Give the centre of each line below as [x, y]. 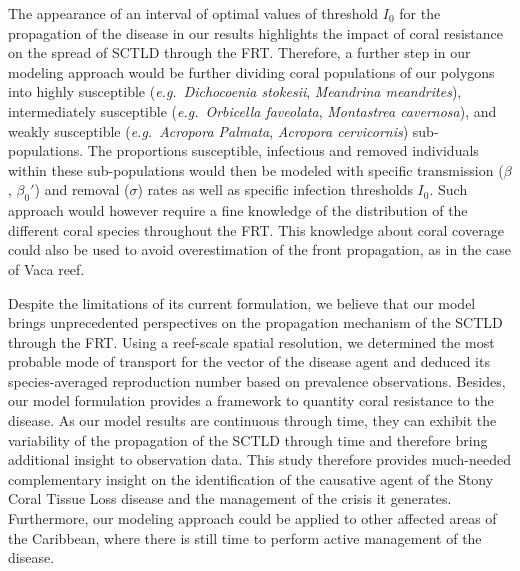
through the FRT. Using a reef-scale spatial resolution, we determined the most [251, 341]
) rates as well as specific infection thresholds [275, 189]
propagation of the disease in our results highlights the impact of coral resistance [256, 32]
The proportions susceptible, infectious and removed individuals [283, 150]
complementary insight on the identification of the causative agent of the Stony [251, 478]
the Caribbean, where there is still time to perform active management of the [245, 537]
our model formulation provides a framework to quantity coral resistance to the [251, 400]
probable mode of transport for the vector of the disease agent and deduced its [249, 361]
